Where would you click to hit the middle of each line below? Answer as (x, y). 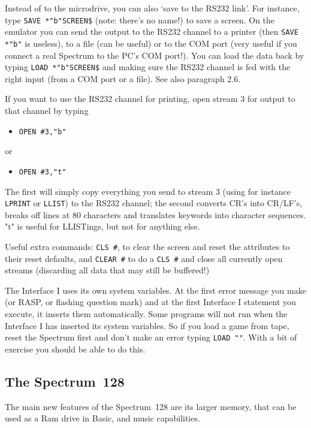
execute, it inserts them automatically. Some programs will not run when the (146, 314)
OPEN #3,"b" (43, 132)
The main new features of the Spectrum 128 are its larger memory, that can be (151, 406)
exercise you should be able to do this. (75, 349)
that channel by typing (47, 110)
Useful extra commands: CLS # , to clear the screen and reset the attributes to (147, 246)
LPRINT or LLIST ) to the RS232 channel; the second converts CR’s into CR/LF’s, (154, 203)
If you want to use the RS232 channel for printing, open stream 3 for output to (150, 99)
